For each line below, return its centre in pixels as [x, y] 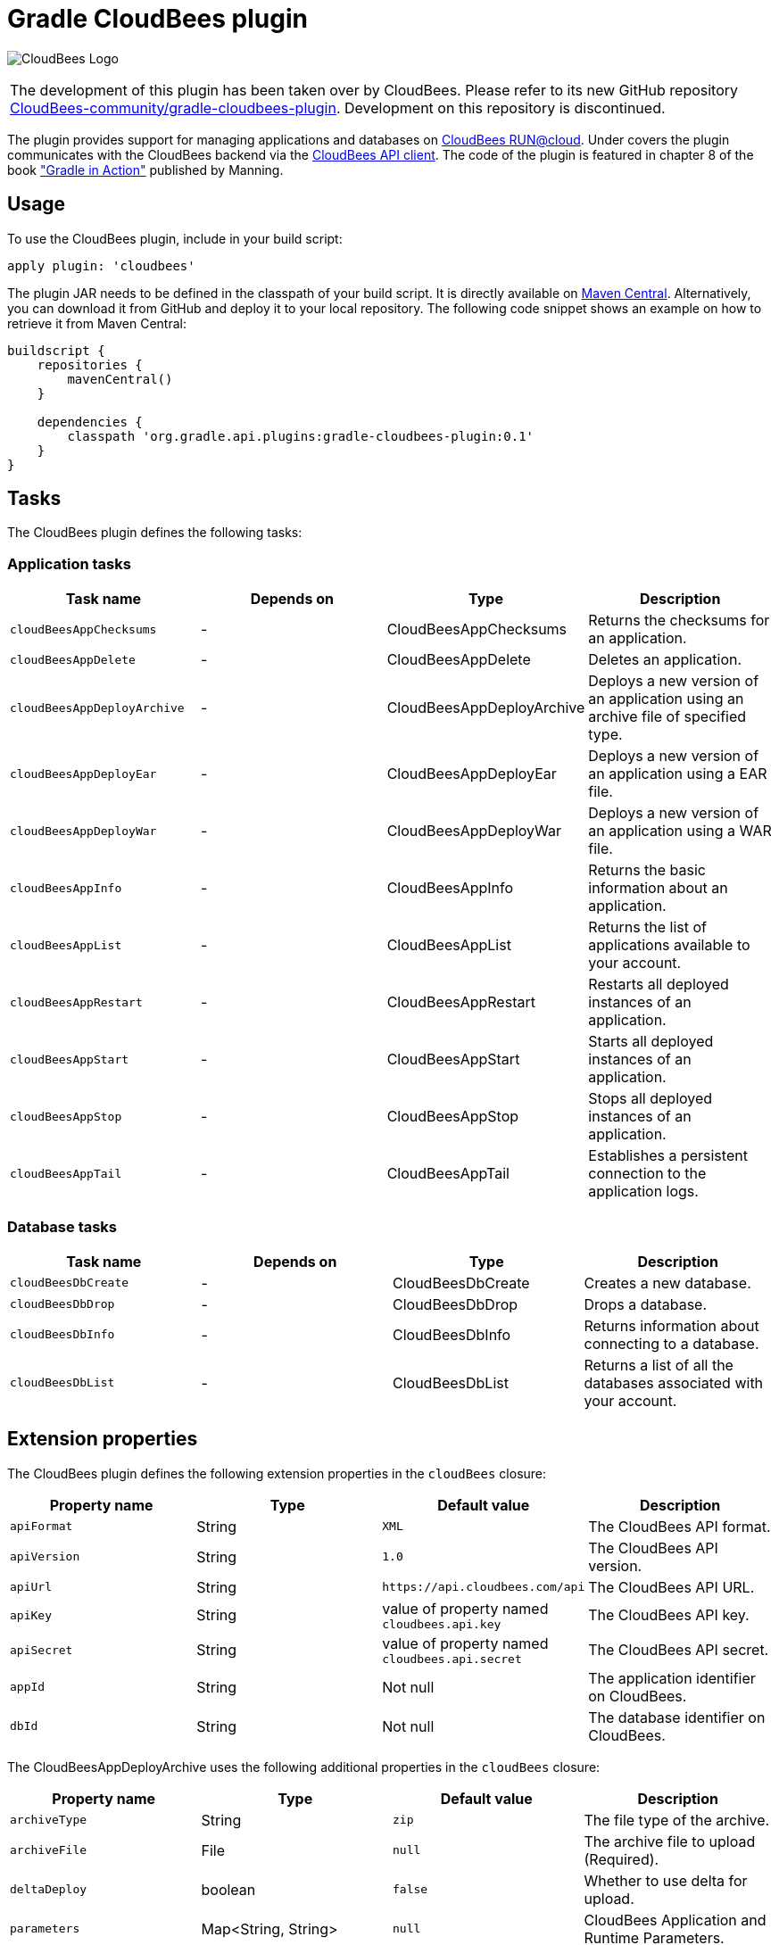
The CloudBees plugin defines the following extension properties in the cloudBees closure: [277, 1473]
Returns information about [671, 1325]
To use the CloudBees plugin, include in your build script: [175, 238]
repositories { [90, 364]
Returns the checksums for [679, 621]
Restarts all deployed [659, 985]
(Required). [622, 1859]
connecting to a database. [671, 1343]
